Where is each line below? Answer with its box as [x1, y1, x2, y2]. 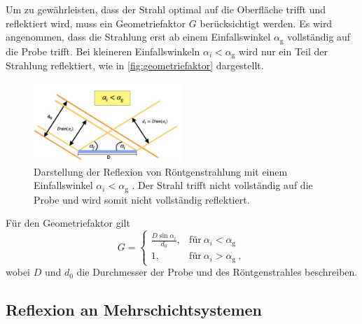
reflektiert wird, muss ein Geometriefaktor [6, 15, 186, 30]
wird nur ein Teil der [239, 43, 328, 58]
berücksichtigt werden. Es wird [200, 15, 333, 30]
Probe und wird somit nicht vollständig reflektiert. [34, 192, 250, 206]
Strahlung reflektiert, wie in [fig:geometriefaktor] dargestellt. [6, 58, 264, 73]
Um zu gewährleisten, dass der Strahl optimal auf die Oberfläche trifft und [6, 2, 326, 16]
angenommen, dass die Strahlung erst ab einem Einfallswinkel [6, 29, 271, 44]
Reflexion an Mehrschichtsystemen [6, 299, 263, 321]
